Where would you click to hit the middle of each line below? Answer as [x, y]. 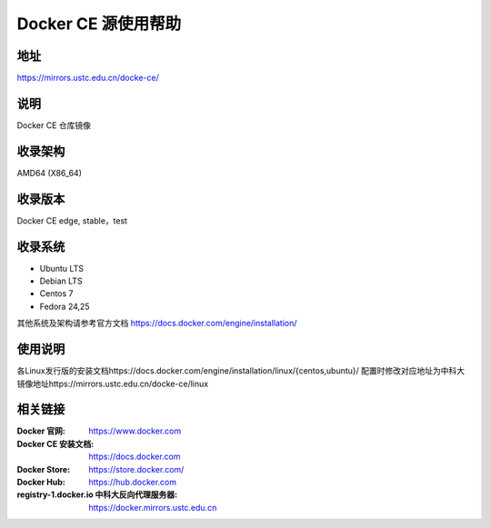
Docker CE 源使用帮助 [99, 24]
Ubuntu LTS [61, 268]
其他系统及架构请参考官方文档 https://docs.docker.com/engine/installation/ [157, 324]
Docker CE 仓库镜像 [54, 125]
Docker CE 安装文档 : [55, 443]
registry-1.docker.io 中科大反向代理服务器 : [97, 494]
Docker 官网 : [41, 431]
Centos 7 [56, 294]
